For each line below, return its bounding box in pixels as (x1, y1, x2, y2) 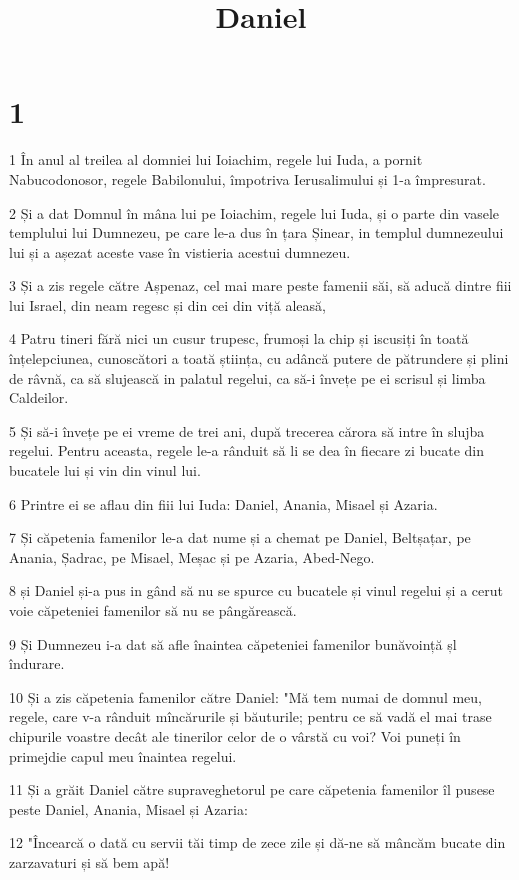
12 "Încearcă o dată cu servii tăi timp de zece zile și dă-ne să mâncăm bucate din (9, 832, 506, 853)
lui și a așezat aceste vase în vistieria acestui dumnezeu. (9, 241, 351, 262)
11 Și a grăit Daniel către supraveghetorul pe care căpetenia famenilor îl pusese (9, 779, 495, 800)
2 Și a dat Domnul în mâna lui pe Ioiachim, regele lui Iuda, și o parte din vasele (9, 202, 500, 223)
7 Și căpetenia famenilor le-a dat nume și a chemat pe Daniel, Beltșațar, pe (9, 527, 471, 548)
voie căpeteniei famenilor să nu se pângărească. (9, 600, 297, 620)
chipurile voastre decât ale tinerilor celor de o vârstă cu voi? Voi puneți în (9, 725, 461, 746)
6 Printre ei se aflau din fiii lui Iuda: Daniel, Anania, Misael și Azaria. (9, 493, 438, 514)
